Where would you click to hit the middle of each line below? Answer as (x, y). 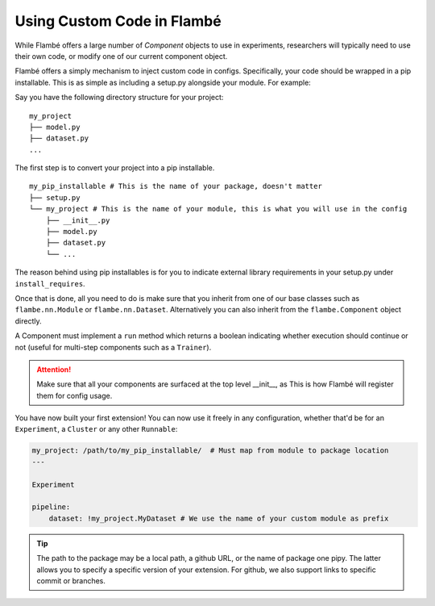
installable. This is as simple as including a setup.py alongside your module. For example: (163, 82)
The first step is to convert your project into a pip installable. (115, 168)
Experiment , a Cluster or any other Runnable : (96, 429)
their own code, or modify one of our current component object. (121, 56)
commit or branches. (71, 580)
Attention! (54, 369)
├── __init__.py (78, 220)
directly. (28, 321)
